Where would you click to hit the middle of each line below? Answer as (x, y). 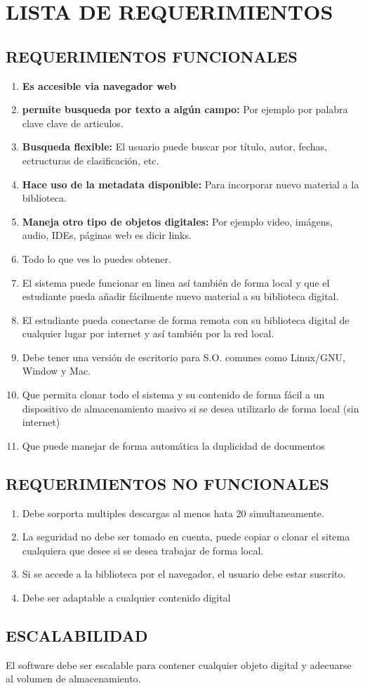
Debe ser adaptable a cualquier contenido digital (126, 598)
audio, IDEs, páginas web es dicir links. (107, 235)
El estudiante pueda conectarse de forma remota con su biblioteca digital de (186, 319)
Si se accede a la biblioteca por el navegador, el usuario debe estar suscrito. (184, 574)
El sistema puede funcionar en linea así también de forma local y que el (176, 282)
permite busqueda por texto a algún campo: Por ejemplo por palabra (185, 109)
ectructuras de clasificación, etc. (91, 160)
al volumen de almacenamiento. (73, 679)
